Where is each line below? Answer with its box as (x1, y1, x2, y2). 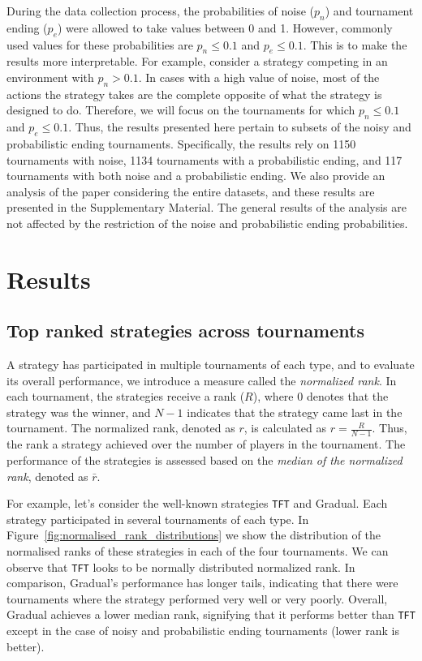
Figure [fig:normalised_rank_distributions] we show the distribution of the (6, 526, 381, 543)
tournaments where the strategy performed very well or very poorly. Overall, (6, 590, 388, 607)
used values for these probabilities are (6, 36, 193, 53)
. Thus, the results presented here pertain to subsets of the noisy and (68, 118, 411, 135)
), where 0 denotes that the (252, 388, 389, 405)
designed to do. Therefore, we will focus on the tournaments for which (6, 101, 355, 118)
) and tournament (325, 2, 414, 19)
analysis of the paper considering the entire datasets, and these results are (6, 182, 375, 200)
